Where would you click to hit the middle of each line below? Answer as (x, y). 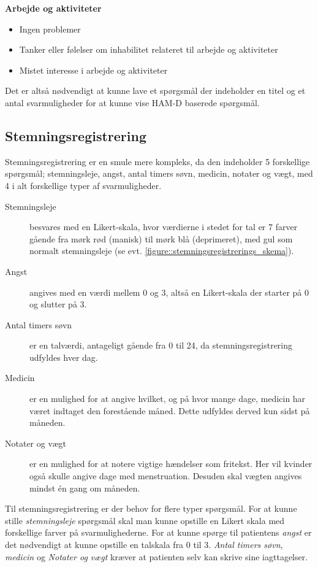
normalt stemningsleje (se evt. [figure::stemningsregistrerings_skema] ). (162, 251)
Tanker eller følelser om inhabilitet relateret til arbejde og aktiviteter (149, 49)
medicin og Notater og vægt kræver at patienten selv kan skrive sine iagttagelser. (157, 556)
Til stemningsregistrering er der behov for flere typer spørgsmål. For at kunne (151, 508)
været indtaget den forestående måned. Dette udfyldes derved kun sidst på (170, 410)
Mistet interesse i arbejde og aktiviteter (93, 70)
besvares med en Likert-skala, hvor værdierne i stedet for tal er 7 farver (164, 227)
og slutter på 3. (58, 304)
